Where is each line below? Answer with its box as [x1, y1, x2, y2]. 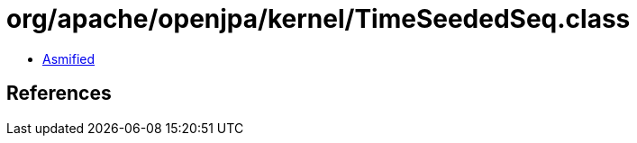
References [6, 82, 112, 105]
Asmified [42, 50, 96, 67]
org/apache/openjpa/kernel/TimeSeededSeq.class [6, 4, 631, 34]
